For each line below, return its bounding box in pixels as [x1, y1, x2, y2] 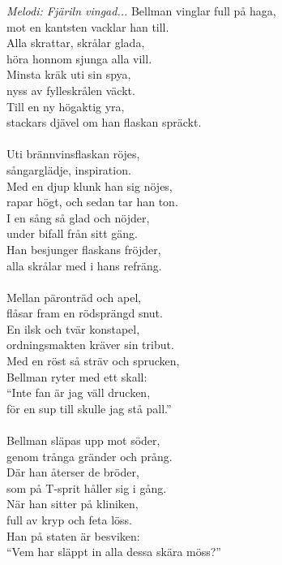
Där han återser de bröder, [6, 464, 139, 481]
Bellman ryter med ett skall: [6, 368, 147, 385]
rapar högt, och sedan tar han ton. [6, 193, 178, 210]
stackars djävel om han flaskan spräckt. [6, 114, 202, 131]
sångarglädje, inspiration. [6, 161, 131, 178]
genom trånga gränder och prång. [6, 447, 173, 464]
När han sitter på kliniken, [6, 495, 139, 512]
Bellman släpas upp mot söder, [6, 432, 160, 449]
